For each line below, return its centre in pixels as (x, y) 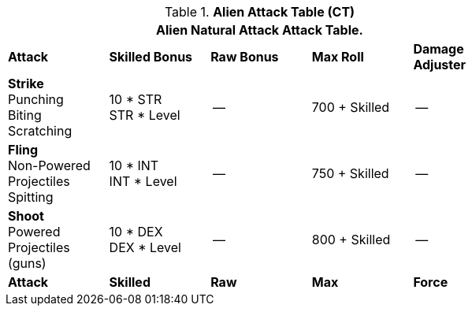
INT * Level (143, 181)
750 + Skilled (350, 173)
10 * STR (136, 99)
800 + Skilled (351, 240)
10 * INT (134, 165)
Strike (26, 84)
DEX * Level (145, 247)
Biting (25, 115)
